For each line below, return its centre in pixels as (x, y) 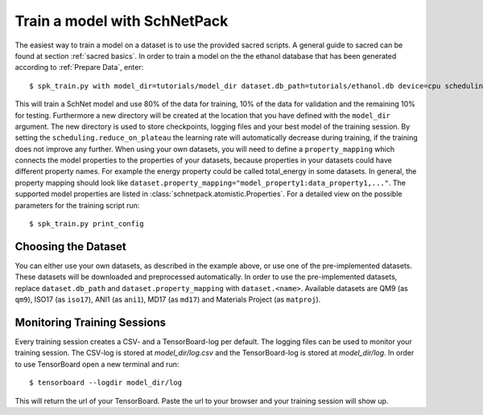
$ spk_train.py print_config (87, 224)
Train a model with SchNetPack (122, 21)
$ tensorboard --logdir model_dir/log (106, 383)
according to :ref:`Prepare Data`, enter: (79, 68)
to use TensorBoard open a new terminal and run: (97, 364)
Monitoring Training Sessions (91, 322)
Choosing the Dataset (70, 247)
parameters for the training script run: (77, 205)
